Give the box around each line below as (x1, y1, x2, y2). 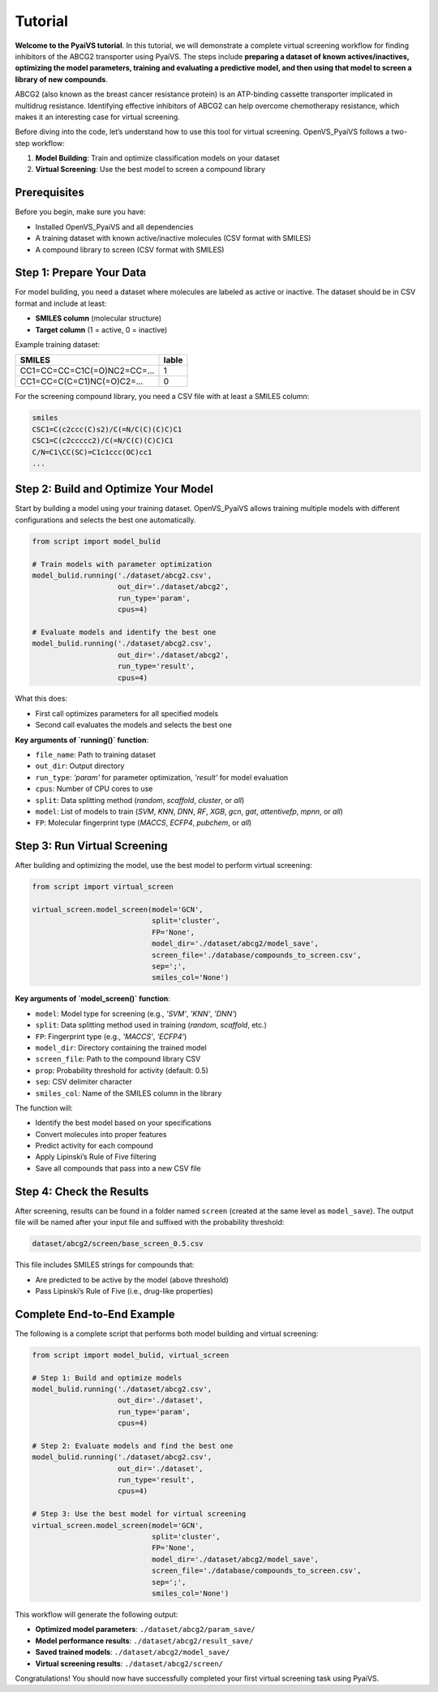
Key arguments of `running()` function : (15, 735, 149, 745)
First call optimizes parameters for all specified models (35, 708, 219, 718)
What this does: (15, 694, 68, 703)
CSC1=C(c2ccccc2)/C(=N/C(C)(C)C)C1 (32, 436, 174, 445)
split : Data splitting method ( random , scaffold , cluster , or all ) (35, 795, 245, 805)
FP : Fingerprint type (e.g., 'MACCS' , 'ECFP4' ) (35, 1031, 187, 1041)
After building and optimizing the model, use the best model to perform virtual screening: (15, 861, 312, 870)
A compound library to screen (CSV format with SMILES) (35, 244, 225, 255)
